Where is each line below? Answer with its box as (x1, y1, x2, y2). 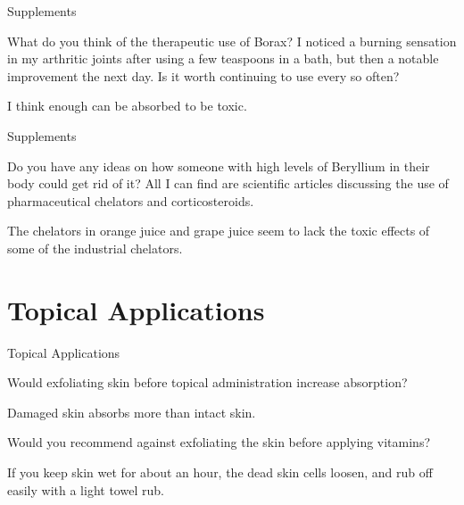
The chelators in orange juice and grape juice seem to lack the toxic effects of (7, 221, 430, 240)
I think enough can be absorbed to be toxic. (7, 96, 247, 115)
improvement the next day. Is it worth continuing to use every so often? (7, 66, 400, 85)
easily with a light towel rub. (7, 480, 164, 499)
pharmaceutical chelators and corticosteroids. (7, 191, 254, 210)
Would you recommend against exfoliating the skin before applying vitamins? (7, 433, 431, 451)
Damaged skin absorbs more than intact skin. (7, 402, 256, 421)
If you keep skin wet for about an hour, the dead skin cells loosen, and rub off (7, 463, 433, 482)
